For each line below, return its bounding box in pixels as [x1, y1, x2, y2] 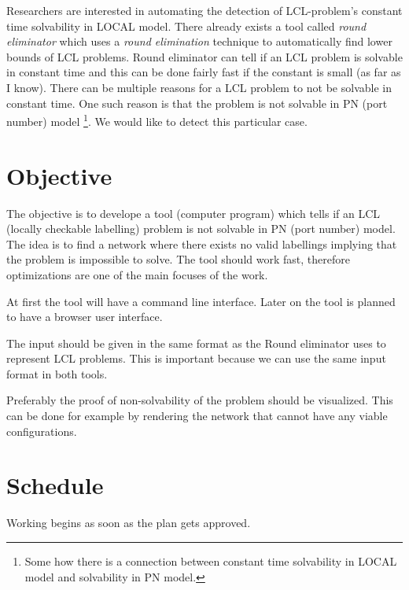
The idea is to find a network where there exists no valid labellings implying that [6, 235, 397, 252]
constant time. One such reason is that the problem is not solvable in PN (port [6, 94, 388, 111]
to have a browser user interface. [6, 308, 163, 325]
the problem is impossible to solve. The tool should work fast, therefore [6, 251, 350, 267]
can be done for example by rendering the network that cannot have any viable [6, 407, 388, 424]
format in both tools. [6, 365, 108, 382]
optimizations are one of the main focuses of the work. [6, 266, 268, 282]
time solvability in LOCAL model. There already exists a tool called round [6, 17, 367, 34]
